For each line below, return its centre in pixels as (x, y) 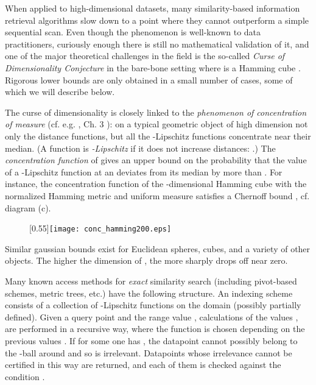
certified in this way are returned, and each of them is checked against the (143, 365)
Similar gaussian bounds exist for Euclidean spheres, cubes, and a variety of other (158, 248)
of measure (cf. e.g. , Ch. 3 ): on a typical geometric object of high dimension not (156, 124)
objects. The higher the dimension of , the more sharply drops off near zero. (146, 260)
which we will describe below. (60, 92)
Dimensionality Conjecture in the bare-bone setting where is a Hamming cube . (153, 67)
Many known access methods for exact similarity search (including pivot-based (151, 281)
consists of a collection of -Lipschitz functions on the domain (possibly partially (153, 305)
